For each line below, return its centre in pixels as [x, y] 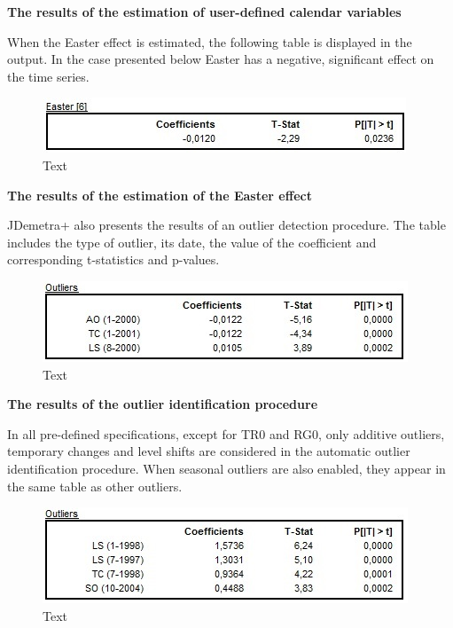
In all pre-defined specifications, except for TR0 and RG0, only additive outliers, [226, 433]
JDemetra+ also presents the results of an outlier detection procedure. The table [226, 225]
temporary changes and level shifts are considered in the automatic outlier [209, 451]
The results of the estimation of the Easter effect [160, 195]
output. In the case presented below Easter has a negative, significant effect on [221, 59]
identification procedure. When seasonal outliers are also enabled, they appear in [226, 468]
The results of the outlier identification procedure [163, 404]
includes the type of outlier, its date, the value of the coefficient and [192, 242]
